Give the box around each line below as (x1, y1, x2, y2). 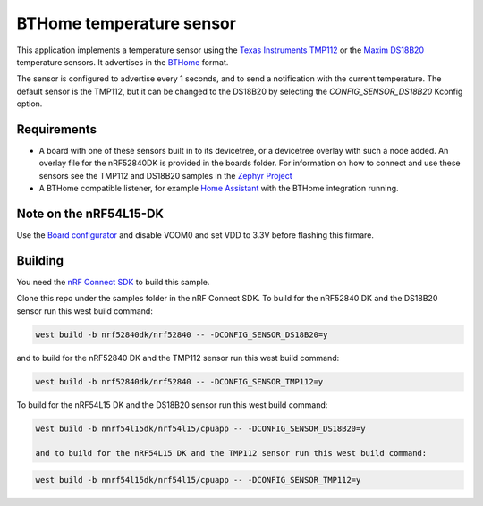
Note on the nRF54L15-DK (16, 207, 165, 221)
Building (16, 253, 64, 268)
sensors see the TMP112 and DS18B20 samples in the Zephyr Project (38, 170, 292, 181)
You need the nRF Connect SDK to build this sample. (16, 277, 210, 287)
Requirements (16, 122, 97, 137)
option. (16, 98, 43, 109)
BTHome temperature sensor (16, 13, 237, 33)
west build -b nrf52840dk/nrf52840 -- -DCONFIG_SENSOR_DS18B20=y (35, 329, 328, 340)
